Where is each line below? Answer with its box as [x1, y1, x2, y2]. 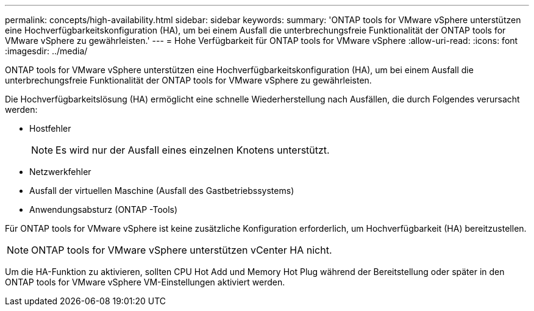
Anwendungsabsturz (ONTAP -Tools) [29, 204, 178, 215]
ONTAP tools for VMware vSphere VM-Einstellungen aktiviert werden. [5, 277, 285, 287]
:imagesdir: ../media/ [5, 46, 88, 56]
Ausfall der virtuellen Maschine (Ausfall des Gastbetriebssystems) [29, 185, 294, 196]
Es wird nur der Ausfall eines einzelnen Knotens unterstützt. [55, 144, 330, 156]
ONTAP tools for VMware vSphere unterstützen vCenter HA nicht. [31, 244, 332, 256]
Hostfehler [29, 123, 71, 134]
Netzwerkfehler [29, 166, 91, 177]
